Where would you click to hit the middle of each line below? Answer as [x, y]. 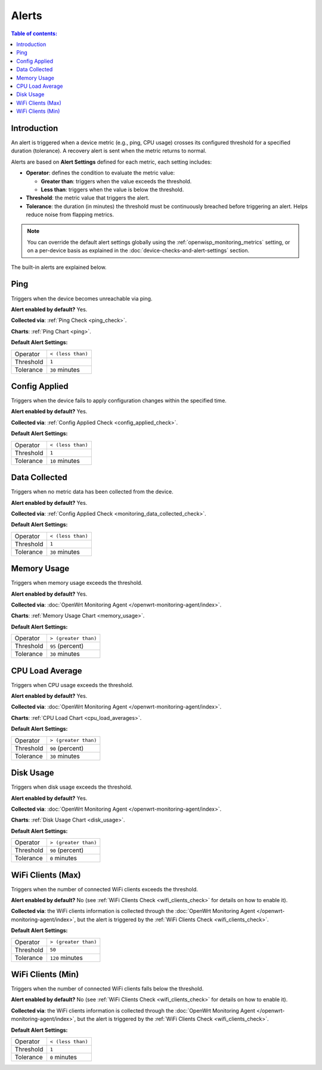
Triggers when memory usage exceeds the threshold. [77, 583]
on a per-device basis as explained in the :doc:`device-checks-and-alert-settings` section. [138, 250]
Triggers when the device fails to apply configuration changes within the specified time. [119, 401]
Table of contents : [34, 33]
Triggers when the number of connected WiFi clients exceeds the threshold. [104, 889]
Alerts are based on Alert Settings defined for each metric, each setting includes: [111, 162]
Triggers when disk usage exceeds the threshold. [72, 787]
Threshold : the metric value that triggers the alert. [88, 198]
